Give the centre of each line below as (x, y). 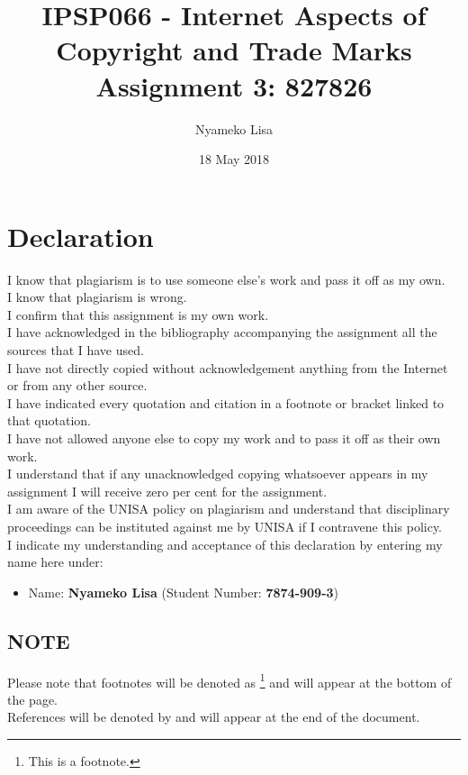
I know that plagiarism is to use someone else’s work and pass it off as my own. (226, 279)
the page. (32, 699)
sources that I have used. (76, 350)
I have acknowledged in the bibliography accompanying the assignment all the (222, 332)
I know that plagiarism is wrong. (97, 297)
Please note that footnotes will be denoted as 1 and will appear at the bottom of (229, 680)
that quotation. (49, 420)
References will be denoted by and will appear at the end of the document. (214, 717)
